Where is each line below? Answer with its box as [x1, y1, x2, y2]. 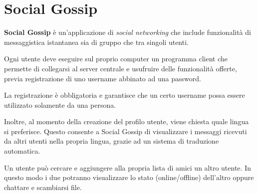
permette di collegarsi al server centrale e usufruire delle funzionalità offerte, [4, 63, 237, 73]
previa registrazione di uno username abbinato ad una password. [4, 73, 201, 83]
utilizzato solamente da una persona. [4, 99, 116, 110]
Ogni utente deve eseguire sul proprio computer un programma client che [4, 53, 228, 64]
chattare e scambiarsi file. [4, 182, 82, 192]
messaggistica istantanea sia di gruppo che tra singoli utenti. [4, 36, 189, 47]
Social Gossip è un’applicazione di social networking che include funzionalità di [4, 27, 251, 37]
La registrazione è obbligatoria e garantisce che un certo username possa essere [4, 90, 245, 100]
